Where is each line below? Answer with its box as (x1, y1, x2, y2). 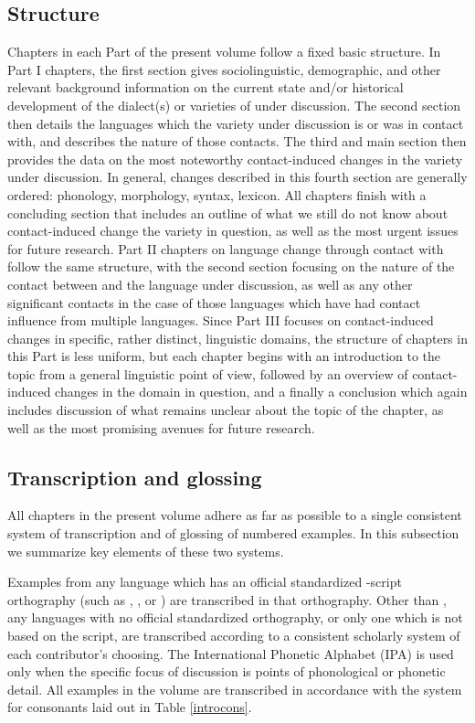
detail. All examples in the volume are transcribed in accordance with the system (7, 679, 462, 698)
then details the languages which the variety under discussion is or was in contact (7, 113, 464, 133)
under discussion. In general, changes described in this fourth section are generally (7, 167, 468, 186)
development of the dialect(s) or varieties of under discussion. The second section (7, 95, 461, 114)
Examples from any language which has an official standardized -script (7, 572, 402, 591)
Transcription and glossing (7, 463, 262, 491)
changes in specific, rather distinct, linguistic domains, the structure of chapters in (7, 328, 468, 347)
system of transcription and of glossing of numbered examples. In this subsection (7, 524, 459, 543)
